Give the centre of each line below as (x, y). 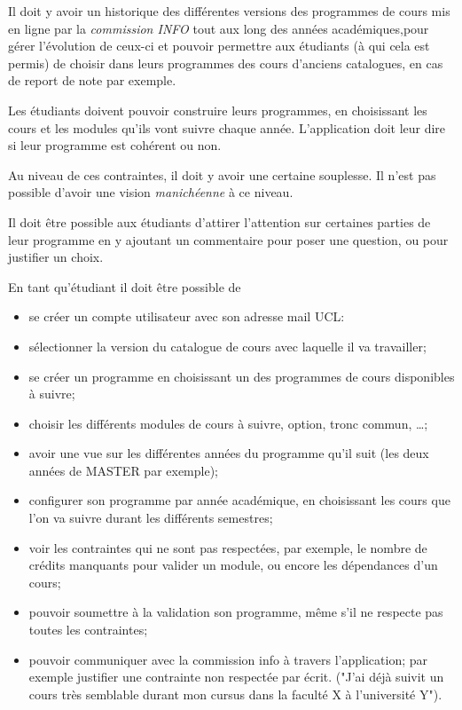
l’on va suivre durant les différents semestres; (151, 518)
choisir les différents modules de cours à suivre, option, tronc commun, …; (228, 423)
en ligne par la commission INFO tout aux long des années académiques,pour (219, 28)
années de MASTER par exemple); (124, 470)
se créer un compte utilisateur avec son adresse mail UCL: (187, 316)
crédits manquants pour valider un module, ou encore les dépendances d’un (233, 565)
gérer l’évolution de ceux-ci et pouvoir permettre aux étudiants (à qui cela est (219, 46)
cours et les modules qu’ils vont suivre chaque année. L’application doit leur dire (227, 127)
